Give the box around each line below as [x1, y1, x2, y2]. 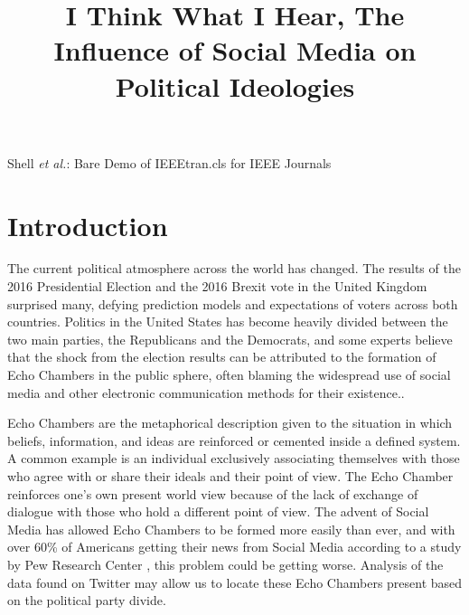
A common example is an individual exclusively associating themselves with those [7, 449, 460, 468]
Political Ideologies [115, 67, 355, 104]
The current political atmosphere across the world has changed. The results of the [7, 259, 461, 278]
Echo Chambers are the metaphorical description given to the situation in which [7, 413, 453, 432]
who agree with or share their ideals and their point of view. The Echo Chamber [7, 467, 454, 485]
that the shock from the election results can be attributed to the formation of [7, 347, 436, 366]
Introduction [7, 206, 168, 243]
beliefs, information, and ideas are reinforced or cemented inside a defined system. [7, 430, 461, 449]
